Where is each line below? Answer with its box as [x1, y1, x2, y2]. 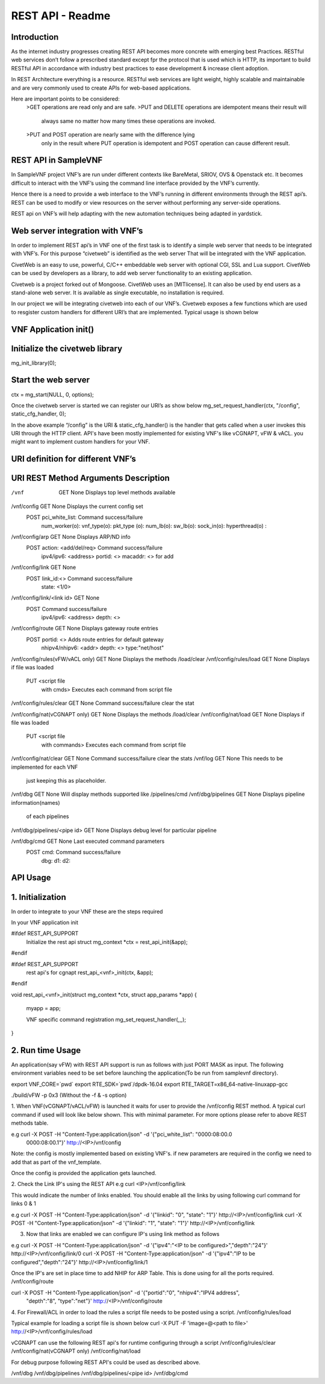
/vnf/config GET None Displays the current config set [11, 503, 144, 510]
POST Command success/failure [26, 605, 108, 612]
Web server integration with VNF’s [11, 226, 143, 236]
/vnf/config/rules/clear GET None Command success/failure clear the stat [11, 700, 194, 707]
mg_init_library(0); [11, 359, 57, 367]
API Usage [11, 873, 51, 883]
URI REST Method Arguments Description [11, 473, 170, 483]
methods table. [11, 1120, 49, 1127]
